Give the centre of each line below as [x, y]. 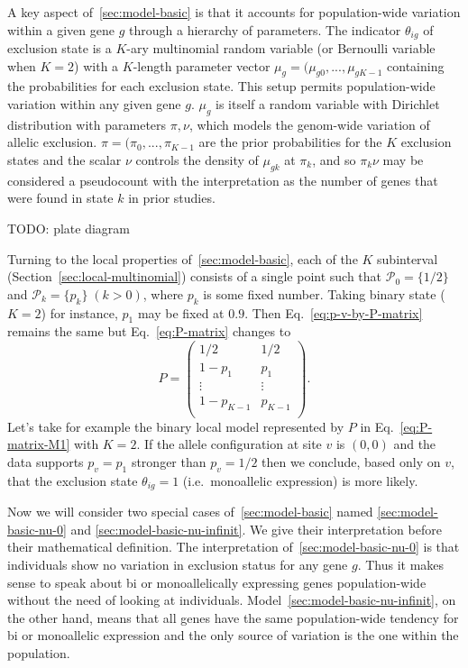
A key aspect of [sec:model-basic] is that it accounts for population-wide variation [234, 12]
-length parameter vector [202, 65]
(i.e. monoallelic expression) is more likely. [300, 480]
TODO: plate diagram [69, 228]
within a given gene [61, 29]
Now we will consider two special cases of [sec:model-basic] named [190, 512]
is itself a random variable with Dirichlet [328, 104]
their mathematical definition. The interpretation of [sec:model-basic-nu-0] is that [234, 547]
